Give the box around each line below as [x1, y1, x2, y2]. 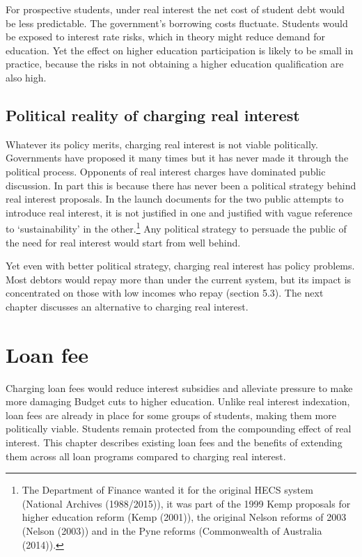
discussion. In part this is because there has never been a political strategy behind [6, 178, 356, 192]
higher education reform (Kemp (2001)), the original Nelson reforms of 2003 [22, 510, 347, 524]
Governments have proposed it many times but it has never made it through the [6, 150, 349, 165]
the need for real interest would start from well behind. [6, 235, 241, 249]
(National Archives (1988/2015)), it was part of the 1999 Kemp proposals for [22, 496, 351, 510]
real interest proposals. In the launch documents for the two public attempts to [6, 191, 344, 206]
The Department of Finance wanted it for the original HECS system [22, 483, 313, 497]
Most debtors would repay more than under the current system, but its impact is [6, 272, 352, 286]
